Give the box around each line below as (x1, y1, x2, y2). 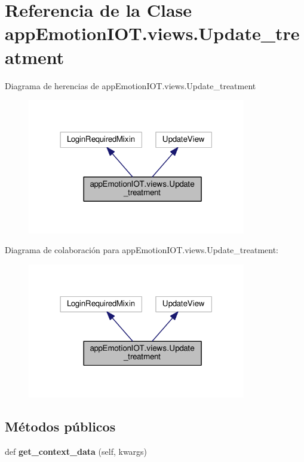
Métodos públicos (5, 417, 116, 436)
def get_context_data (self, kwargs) (5, 445, 148, 458)
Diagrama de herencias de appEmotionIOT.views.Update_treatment (5, 79, 256, 92)
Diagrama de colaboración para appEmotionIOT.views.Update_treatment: (5, 244, 278, 256)
